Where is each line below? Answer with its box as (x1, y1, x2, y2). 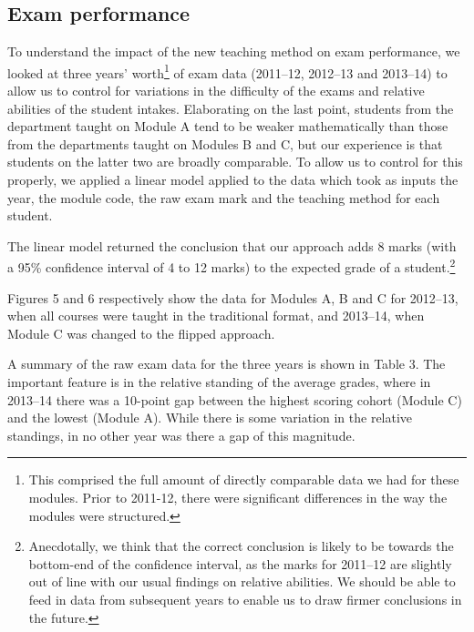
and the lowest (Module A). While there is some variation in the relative (7, 408, 413, 427)
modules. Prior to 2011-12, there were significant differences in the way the (28, 487, 448, 506)
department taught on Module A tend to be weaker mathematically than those (7, 117, 448, 136)
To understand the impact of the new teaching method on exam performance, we (7, 42, 460, 61)
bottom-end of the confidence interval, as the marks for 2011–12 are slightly (28, 554, 452, 573)
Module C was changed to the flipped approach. (7, 323, 275, 342)
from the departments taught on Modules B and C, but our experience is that (7, 134, 443, 153)
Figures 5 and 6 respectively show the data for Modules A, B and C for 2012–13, (7, 288, 459, 307)
